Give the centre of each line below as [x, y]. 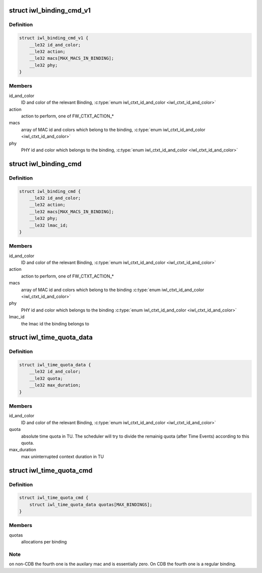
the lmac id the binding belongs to [55, 324]
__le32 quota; [46, 378]
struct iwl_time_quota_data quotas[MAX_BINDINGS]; [91, 504]
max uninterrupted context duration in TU [63, 457]
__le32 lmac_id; [49, 225]
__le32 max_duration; [55, 385]
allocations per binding [44, 542]
